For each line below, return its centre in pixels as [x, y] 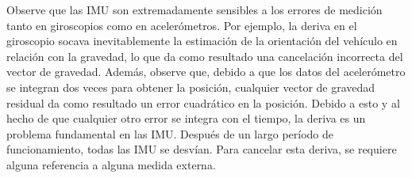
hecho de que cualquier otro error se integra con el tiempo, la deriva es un [186, 118]
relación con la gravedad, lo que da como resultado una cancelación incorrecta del [205, 56]
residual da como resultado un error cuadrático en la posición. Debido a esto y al [203, 102]
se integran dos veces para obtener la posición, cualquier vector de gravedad [191, 87]
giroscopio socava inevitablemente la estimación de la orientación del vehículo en [202, 41]
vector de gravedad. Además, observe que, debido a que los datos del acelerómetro [206, 72]
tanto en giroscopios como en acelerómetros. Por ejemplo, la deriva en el [182, 25]
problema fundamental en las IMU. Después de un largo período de [170, 133]
